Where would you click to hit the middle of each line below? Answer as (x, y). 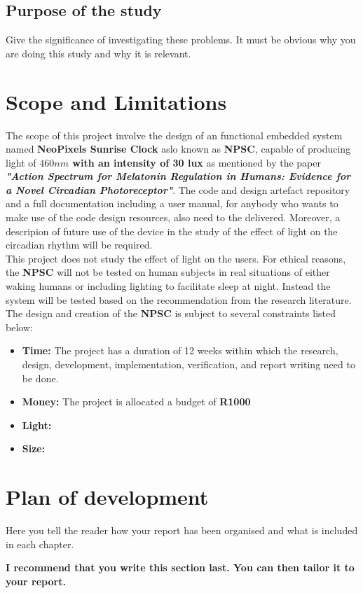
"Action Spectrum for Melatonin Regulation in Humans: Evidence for (178, 176)
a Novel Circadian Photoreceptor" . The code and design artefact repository (178, 189)
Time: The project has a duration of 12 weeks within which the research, (180, 350)
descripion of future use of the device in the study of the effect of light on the (172, 231)
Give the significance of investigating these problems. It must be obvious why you (181, 40)
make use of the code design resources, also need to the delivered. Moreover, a (173, 217)
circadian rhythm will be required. (79, 245)
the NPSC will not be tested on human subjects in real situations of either (168, 272)
